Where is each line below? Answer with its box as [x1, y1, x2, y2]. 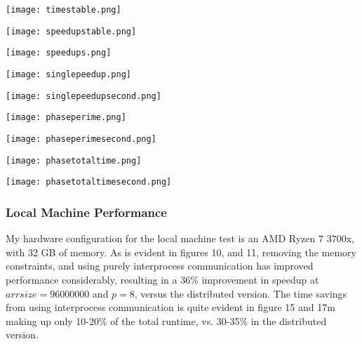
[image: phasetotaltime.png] [6, 155, 142, 166]
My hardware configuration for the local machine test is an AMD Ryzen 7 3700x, [6, 231, 354, 246]
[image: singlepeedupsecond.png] [6, 91, 161, 101]
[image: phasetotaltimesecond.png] [6, 177, 172, 187]
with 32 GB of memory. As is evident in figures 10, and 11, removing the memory [6, 244, 356, 259]
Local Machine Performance [6, 203, 167, 220]
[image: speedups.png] [6, 48, 112, 58]
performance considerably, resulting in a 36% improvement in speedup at [6, 272, 319, 286]
